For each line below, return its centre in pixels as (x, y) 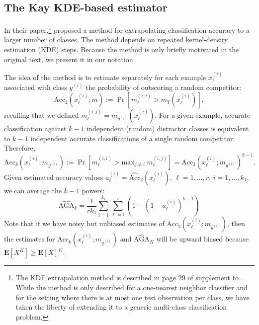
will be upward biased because (203, 239)
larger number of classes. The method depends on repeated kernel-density (116, 40)
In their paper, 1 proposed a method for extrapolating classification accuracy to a (127, 29)
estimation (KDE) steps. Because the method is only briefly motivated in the (122, 49)
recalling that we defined (42, 115)
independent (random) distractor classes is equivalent (168, 128)
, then (236, 223)
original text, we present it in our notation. (70, 59)
